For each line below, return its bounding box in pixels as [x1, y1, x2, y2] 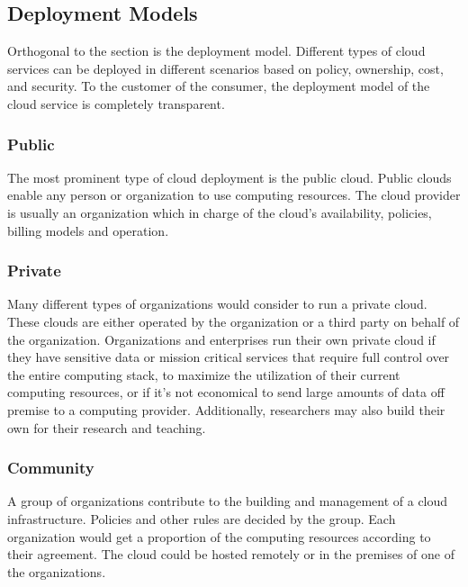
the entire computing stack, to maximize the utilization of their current [7, 365, 400, 384]
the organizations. [7, 562, 106, 581]
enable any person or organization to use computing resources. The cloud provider [7, 185, 461, 204]
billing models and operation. [7, 221, 169, 239]
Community [7, 456, 94, 479]
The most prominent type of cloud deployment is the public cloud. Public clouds [7, 167, 452, 186]
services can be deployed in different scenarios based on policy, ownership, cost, [7, 59, 444, 77]
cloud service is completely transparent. [7, 94, 225, 113]
